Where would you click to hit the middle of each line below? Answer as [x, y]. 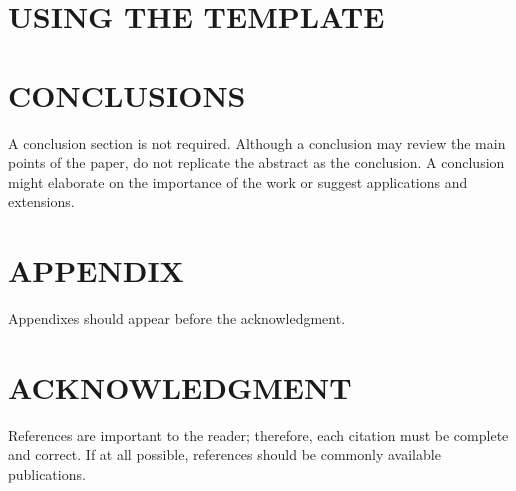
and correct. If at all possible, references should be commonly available [224, 454]
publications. [47, 473]
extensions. [41, 201]
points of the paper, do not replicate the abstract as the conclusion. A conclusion [256, 162]
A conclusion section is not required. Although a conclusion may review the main [257, 142]
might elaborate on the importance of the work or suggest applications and [238, 181]
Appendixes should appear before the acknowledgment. [177, 318]
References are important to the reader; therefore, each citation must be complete [258, 434]
